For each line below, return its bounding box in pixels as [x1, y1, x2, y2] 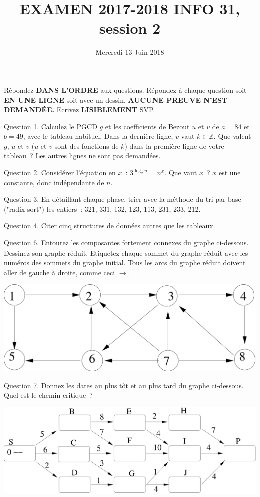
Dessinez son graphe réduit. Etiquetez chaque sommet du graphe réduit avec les [4, 247, 248, 258]
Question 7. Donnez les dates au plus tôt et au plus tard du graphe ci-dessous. [4, 380, 244, 390]
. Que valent [213, 131, 251, 141]
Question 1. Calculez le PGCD [4, 121, 97, 131]
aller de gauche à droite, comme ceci [4, 267, 115, 277]
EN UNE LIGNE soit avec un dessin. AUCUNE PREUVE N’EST [4, 94, 228, 105]
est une [218, 167, 241, 178]
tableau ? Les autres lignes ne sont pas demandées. [4, 150, 161, 161]
